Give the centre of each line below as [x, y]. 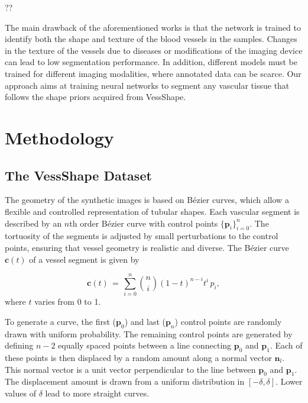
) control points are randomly [228, 321]
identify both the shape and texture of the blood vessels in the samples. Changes [151, 39]
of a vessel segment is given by [84, 259]
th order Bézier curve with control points [144, 223]
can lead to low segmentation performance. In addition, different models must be [151, 62]
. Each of [286, 345]
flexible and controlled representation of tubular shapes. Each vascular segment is [152, 211]
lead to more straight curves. [97, 393]
